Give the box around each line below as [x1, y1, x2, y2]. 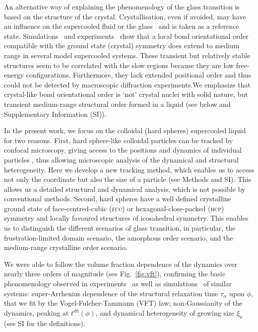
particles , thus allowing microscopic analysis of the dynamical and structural [4, 154, 239, 165]
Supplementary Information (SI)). [4, 108, 107, 119]
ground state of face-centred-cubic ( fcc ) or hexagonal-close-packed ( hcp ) [4, 203, 224, 213]
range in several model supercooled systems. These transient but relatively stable [4, 50, 251, 60]
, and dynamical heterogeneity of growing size [95, 307, 235, 318]
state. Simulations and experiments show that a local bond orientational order [4, 30, 249, 41]
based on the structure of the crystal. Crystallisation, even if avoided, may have [4, 11, 246, 21]
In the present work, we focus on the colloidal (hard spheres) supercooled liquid [4, 125, 246, 136]
